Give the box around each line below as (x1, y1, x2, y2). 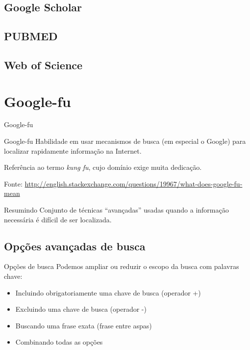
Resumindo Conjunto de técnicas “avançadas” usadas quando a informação (4, 205, 229, 215)
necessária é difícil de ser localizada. (4, 214, 112, 224)
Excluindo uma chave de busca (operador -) (15, 304, 147, 314)
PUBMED (4, 28, 58, 44)
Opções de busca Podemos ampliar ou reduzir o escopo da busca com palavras (4, 261, 239, 271)
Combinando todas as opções (15, 337, 103, 347)
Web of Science (4, 57, 83, 72)
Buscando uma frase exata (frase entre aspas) (15, 320, 152, 330)
